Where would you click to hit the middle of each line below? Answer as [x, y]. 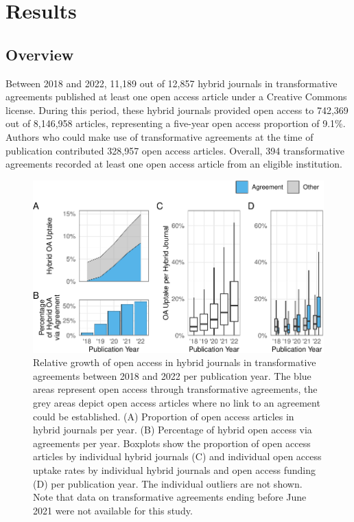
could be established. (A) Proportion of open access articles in [164, 416]
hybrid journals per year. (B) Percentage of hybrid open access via [173, 430]
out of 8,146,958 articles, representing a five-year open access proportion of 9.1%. [176, 123]
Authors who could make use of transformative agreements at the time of [160, 136]
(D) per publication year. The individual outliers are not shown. [168, 483]
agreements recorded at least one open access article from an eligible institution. [174, 164]
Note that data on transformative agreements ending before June [170, 497]
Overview [40, 54]
